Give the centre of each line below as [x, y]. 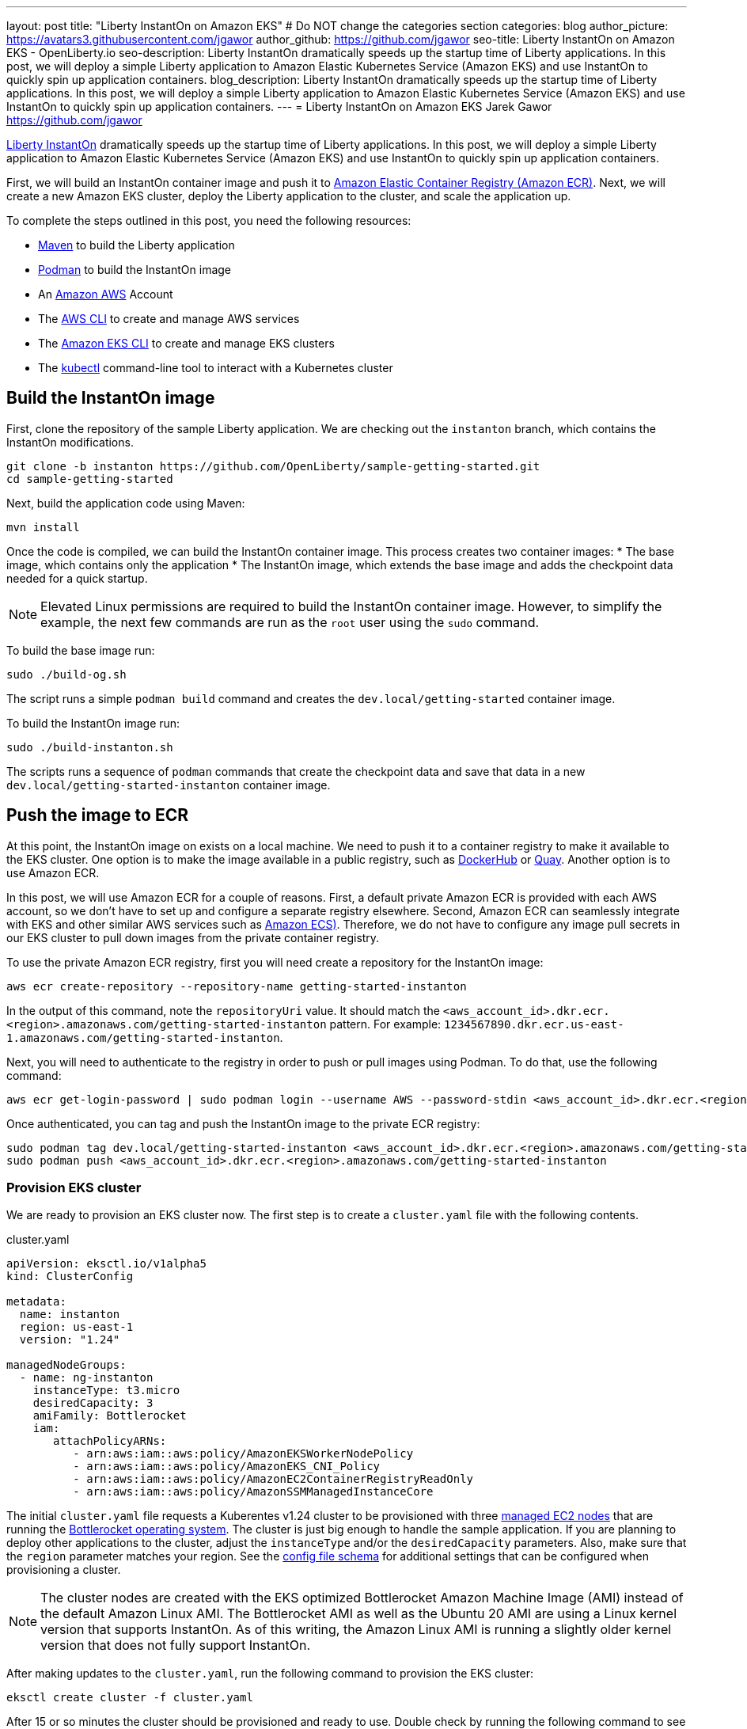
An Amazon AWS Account [106, 294]
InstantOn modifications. [70, 442]
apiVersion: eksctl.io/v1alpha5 [106, 1264]
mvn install [43, 527]
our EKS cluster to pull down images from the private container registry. [193, 937]
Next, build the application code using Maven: [126, 503]
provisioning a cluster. [64, 1570]
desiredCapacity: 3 [93, 1403]
